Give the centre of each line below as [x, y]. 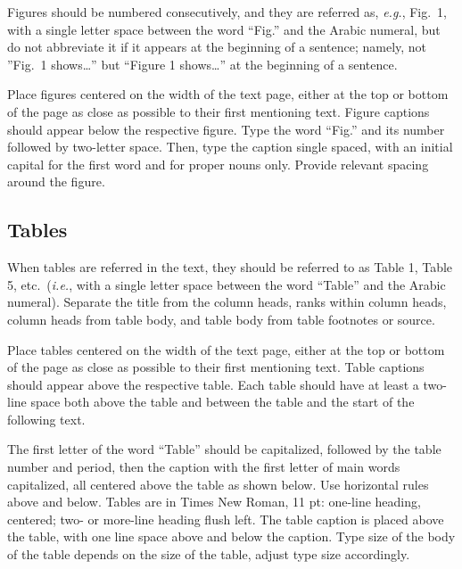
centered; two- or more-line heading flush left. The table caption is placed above [226, 519]
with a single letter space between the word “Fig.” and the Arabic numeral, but [224, 29]
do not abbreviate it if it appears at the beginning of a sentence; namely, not [217, 47]
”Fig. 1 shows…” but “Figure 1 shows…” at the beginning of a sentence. [202, 64]
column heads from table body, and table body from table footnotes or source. [221, 319]
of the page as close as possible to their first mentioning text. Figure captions [219, 111]
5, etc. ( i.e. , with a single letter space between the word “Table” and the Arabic [227, 284]
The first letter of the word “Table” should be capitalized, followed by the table [224, 449]
